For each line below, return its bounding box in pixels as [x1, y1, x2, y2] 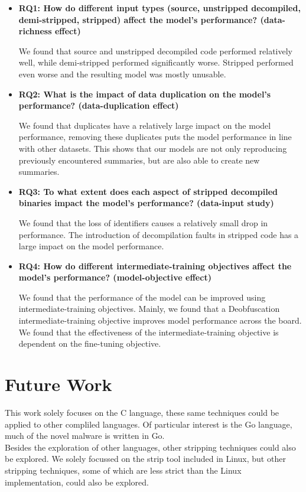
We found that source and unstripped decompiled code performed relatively [18, 44, 292, 57]
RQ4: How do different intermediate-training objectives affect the [18, 259, 292, 272]
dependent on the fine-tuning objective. [18, 337, 161, 350]
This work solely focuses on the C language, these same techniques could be [5, 406, 279, 418]
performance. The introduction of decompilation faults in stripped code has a [18, 228, 299, 240]
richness [18, 25, 52, 37]
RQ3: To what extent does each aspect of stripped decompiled [18, 185, 278, 197]
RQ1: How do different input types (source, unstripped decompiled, [18, 2, 301, 14]
